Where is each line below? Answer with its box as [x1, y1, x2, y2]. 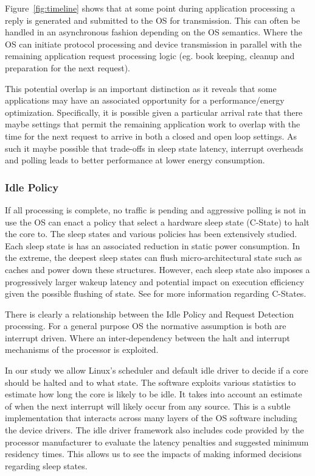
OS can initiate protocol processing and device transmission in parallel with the [5, 37, 302, 50]
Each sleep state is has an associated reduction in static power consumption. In [5, 239, 300, 252]
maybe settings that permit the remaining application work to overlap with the [5, 118, 300, 130]
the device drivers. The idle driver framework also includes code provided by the [5, 424, 304, 436]
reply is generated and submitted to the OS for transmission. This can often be [5, 13, 300, 26]
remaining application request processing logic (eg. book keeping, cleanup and [5, 49, 295, 62]
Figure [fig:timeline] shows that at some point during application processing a [5, 2, 296, 14]
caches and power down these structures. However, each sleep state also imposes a [5, 263, 310, 275]
